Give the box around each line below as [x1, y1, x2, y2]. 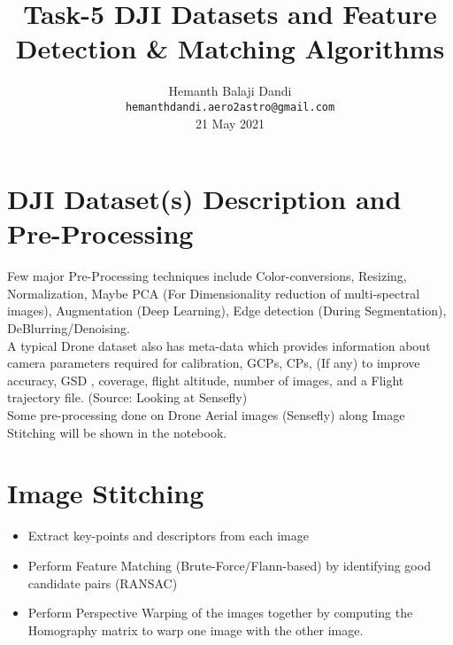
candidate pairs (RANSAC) [27, 573, 178, 592]
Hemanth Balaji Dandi [168, 82, 292, 100]
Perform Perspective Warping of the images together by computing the [27, 603, 413, 622]
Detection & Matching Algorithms [15, 30, 445, 66]
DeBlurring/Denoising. [7, 319, 130, 338]
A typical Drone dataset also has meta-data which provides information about [7, 336, 431, 354]
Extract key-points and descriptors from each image [27, 526, 309, 545]
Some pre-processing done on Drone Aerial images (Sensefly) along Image [7, 406, 405, 424]
